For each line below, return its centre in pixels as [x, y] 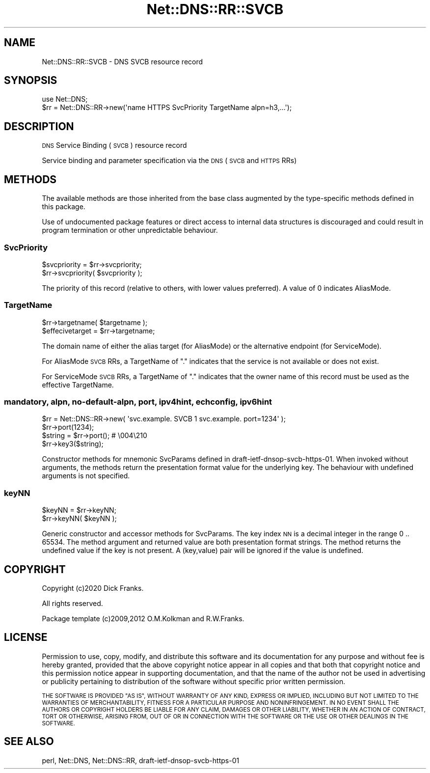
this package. [64, 207]
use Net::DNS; [65, 99]
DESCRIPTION [39, 126]
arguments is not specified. [86, 476]
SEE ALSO [29, 742]
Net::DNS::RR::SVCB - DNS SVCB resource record [122, 61]
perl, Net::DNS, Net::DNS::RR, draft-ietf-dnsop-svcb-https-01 [141, 760]
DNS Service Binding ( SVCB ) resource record [114, 145]
